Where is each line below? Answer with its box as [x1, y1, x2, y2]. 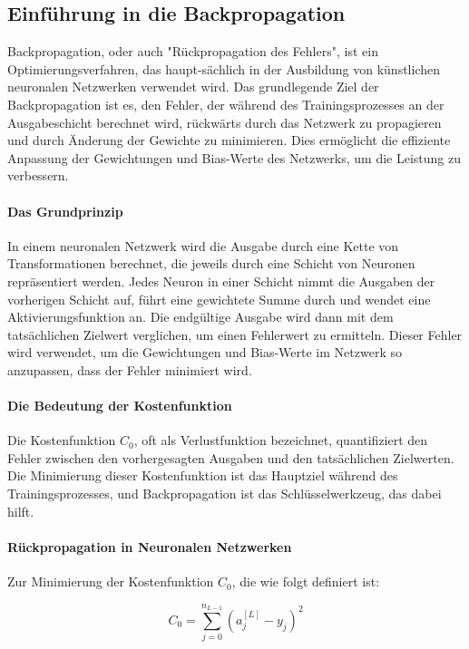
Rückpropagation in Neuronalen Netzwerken [7, 537, 292, 556]
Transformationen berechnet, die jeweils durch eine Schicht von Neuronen [7, 254, 415, 273]
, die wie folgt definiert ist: [231, 572, 380, 591]
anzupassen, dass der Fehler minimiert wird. [7, 360, 252, 379]
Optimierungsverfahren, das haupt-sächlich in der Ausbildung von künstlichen [7, 59, 441, 78]
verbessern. [7, 166, 69, 185]
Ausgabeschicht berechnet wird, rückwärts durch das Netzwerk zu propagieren [7, 112, 442, 131]
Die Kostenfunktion [7, 431, 116, 450]
